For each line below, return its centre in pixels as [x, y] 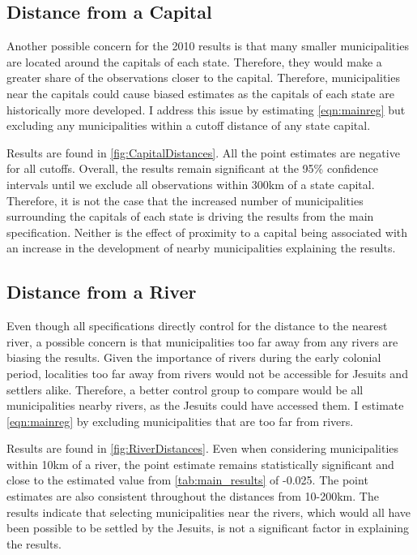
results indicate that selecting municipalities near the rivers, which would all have [209, 512]
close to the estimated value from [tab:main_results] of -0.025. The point [187, 480]
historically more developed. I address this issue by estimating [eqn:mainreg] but [206, 109]
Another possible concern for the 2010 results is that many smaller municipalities [208, 46]
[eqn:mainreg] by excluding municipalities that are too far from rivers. [180, 421]
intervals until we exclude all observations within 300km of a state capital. [191, 184]
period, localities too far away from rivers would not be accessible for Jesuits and [207, 373]
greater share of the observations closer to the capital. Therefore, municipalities [203, 77]
